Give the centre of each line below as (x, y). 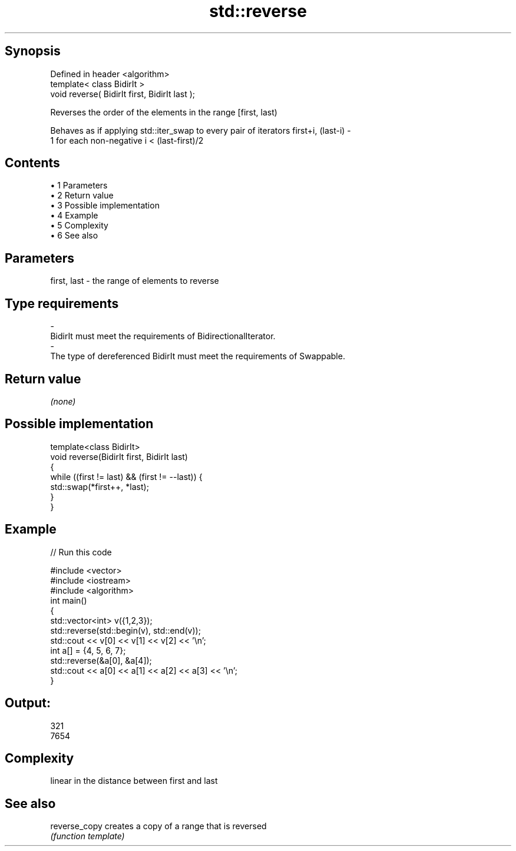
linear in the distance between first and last (134, 781)
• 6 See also (74, 236)
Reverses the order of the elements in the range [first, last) (164, 112)
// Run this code (81, 552)
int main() (69, 600)
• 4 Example (74, 216)
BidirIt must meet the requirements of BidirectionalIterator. (163, 336)
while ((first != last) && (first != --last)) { (126, 476)
